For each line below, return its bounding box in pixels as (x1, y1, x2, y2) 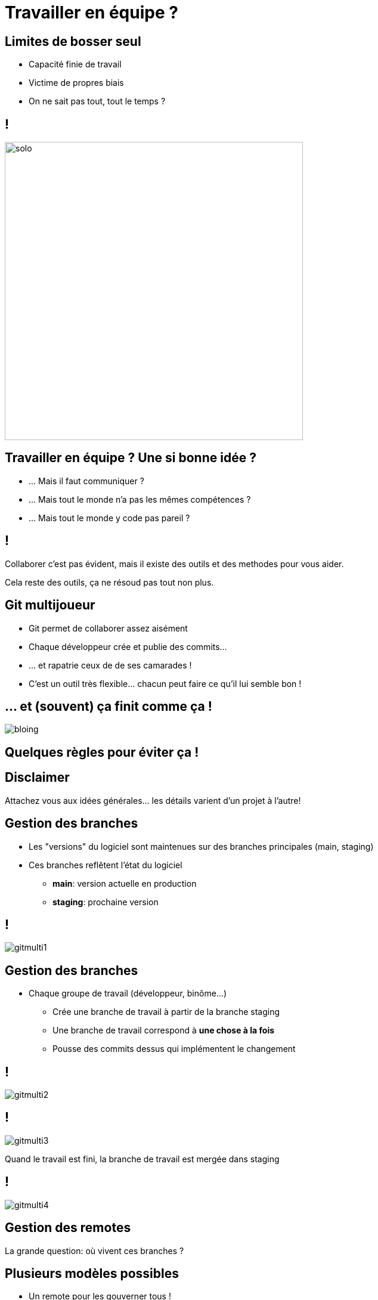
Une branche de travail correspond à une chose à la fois (52, 1025, 275, 1036)
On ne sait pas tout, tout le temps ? (29, 96, 166, 107)
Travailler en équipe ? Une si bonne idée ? (5, 450, 256, 466)
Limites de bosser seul (5, 33, 141, 49)
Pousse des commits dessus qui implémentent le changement (52, 1044, 296, 1054)
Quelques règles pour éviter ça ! (5, 744, 199, 760)
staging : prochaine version (52, 896, 159, 907)
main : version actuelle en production (52, 878, 197, 889)
